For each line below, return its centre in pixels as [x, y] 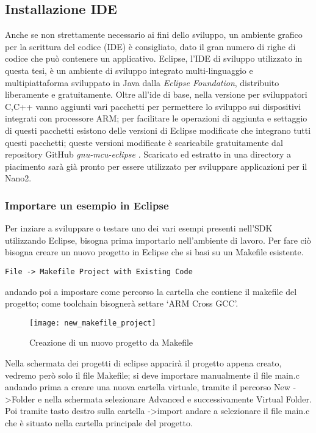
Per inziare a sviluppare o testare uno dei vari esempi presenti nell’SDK [139, 228]
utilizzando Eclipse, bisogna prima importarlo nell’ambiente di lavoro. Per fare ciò [158, 240]
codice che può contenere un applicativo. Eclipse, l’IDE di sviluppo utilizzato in [154, 58]
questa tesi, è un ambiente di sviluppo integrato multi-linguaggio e [129, 70]
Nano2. [18, 178]
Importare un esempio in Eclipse [87, 205]
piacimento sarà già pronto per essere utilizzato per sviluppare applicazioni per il [156, 166]
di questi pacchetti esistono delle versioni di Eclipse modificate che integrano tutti [158, 130]
